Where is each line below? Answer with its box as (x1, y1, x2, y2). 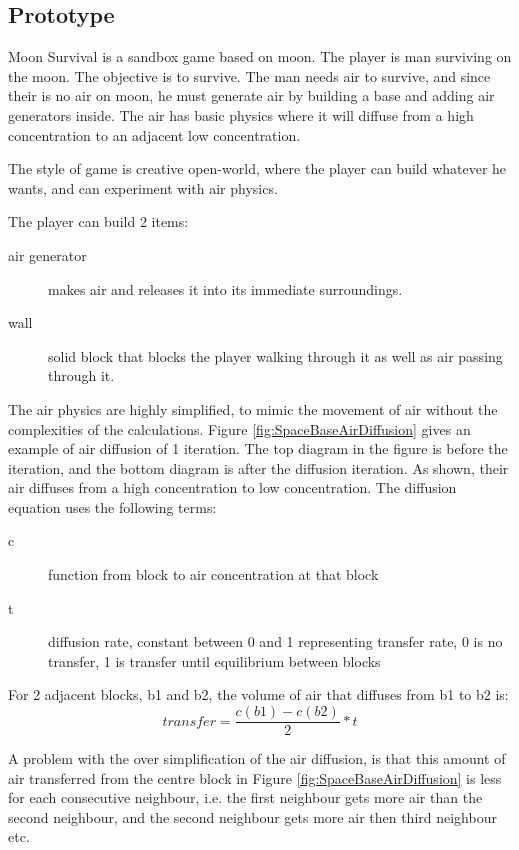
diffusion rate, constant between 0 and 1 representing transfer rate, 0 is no (48, 631, 503, 652)
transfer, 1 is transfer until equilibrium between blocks (48, 650, 381, 671)
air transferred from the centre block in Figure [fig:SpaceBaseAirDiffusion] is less (8, 767, 502, 788)
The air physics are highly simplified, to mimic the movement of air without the (8, 398, 498, 419)
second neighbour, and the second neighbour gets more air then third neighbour (8, 806, 497, 827)
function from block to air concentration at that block (48, 564, 379, 585)
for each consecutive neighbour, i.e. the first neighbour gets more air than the (8, 787, 483, 808)
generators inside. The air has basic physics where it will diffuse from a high (8, 104, 474, 125)
